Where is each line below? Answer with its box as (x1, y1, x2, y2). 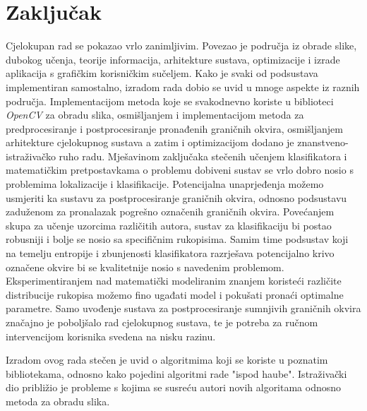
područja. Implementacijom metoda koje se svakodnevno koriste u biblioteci (6, 93, 334, 108)
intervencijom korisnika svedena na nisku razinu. (6, 328, 216, 343)
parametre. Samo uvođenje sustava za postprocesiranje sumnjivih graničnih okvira (6, 301, 361, 316)
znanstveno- (297, 135, 349, 150)
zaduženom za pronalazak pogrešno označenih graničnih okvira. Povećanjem (6, 204, 335, 219)
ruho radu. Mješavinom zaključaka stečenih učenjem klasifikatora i (59, 148, 347, 163)
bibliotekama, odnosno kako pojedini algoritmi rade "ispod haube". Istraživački (6, 366, 347, 381)
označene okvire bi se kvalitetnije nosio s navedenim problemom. (6, 259, 284, 274)
